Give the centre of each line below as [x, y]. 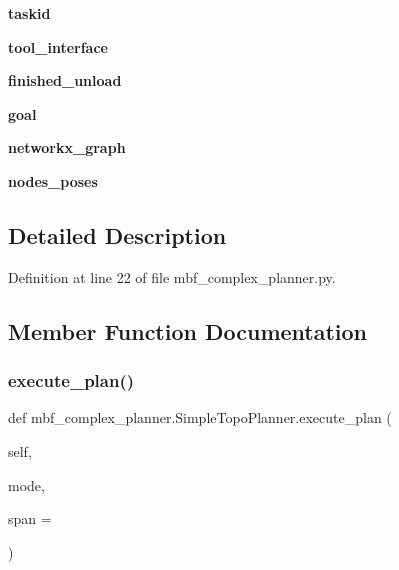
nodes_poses [53, 180]
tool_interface [58, 46]
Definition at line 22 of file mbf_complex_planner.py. [172, 276]
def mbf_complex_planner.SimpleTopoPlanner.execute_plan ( [200, 417]
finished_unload [65, 80]
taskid [29, 13]
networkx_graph [67, 147]
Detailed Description [117, 234]
